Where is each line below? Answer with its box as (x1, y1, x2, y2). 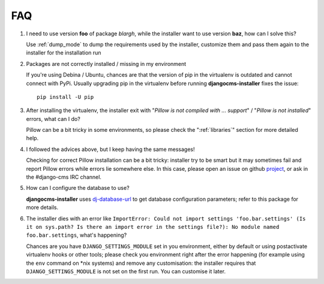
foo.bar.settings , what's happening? (26, 231, 127, 239)
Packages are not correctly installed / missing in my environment (26, 60, 187, 67)
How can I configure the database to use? (26, 185, 130, 192)
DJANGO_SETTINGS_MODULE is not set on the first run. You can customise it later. (26, 267, 226, 275)
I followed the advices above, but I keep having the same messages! (26, 146, 195, 153)
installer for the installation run (26, 49, 101, 56)
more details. (26, 204, 59, 211)
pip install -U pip (37, 93, 94, 100)
